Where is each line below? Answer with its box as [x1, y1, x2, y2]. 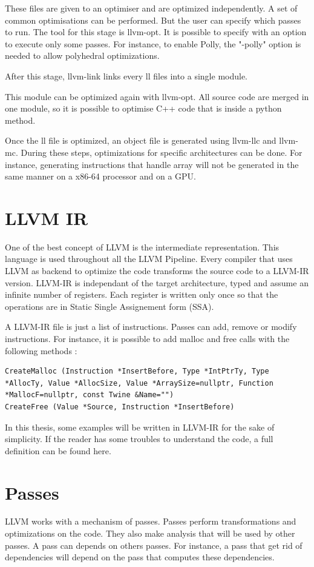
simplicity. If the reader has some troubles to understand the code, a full [5, 432, 273, 445]
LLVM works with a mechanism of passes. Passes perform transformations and [5, 515, 296, 528]
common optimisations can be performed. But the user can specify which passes [5, 13, 301, 26]
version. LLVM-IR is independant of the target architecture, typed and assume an [5, 276, 309, 289]
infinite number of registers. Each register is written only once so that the [5, 288, 278, 301]
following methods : [5, 344, 77, 357]
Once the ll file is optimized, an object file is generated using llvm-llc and [5, 134, 276, 147]
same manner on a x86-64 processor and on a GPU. [5, 170, 197, 183]
